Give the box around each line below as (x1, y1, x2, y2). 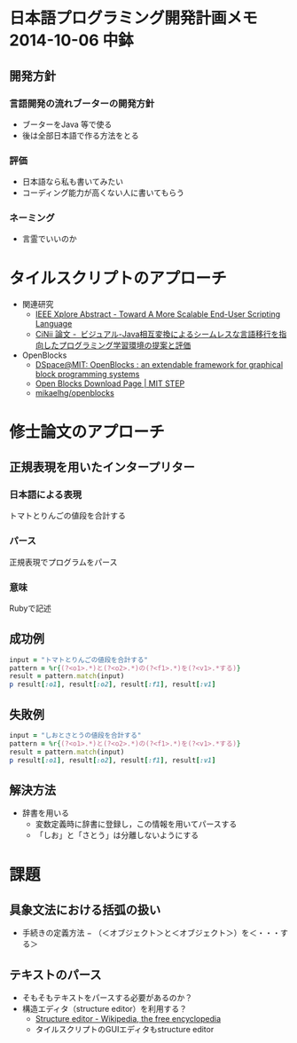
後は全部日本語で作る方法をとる (21, 130, 139, 140)
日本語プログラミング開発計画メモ (9, 8, 259, 28)
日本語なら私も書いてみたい (21, 177, 124, 187)
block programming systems (35, 369, 140, 380)
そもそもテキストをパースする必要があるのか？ (21, 992, 193, 1003)
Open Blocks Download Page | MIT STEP (35, 378, 185, 389)
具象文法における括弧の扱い (9, 902, 161, 917)
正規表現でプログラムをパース (9, 557, 118, 567)
